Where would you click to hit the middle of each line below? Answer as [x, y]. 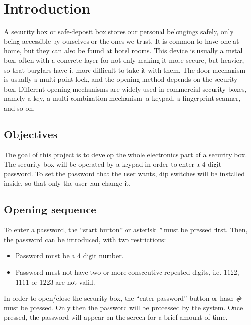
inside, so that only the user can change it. [67, 183]
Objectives [31, 134]
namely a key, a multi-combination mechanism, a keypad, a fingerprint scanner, [122, 98]
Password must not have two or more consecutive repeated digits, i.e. [118, 272]
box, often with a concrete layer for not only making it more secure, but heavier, [124, 60]
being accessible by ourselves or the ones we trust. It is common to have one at [122, 41]
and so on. [19, 107]
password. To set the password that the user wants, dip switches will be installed [125, 173]
